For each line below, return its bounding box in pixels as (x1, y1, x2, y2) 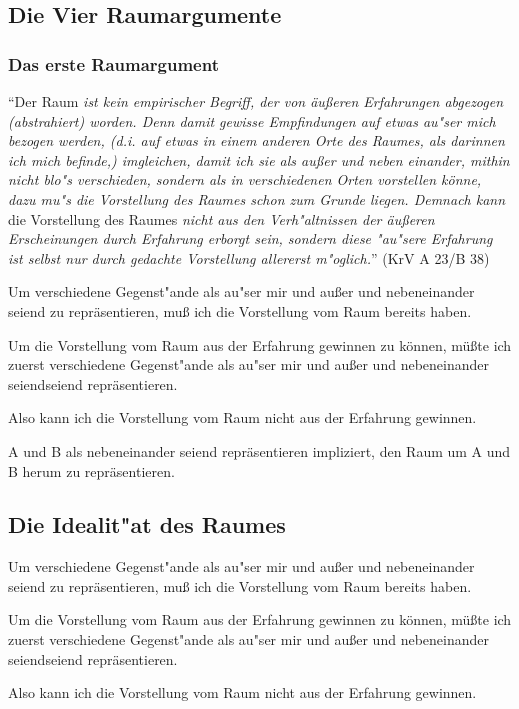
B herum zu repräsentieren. (8, 460, 175, 481)
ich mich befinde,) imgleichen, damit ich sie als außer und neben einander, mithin (8, 149, 510, 170)
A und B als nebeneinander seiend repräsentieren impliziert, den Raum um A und (8, 440, 511, 461)
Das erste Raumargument (8, 51, 219, 76)
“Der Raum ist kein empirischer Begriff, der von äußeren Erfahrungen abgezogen (8, 91, 504, 111)
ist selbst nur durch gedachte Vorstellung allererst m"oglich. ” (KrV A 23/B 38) (8, 247, 490, 268)
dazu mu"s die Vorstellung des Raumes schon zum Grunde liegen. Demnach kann (8, 188, 506, 209)
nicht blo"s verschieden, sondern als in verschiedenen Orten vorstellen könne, (8, 169, 482, 190)
